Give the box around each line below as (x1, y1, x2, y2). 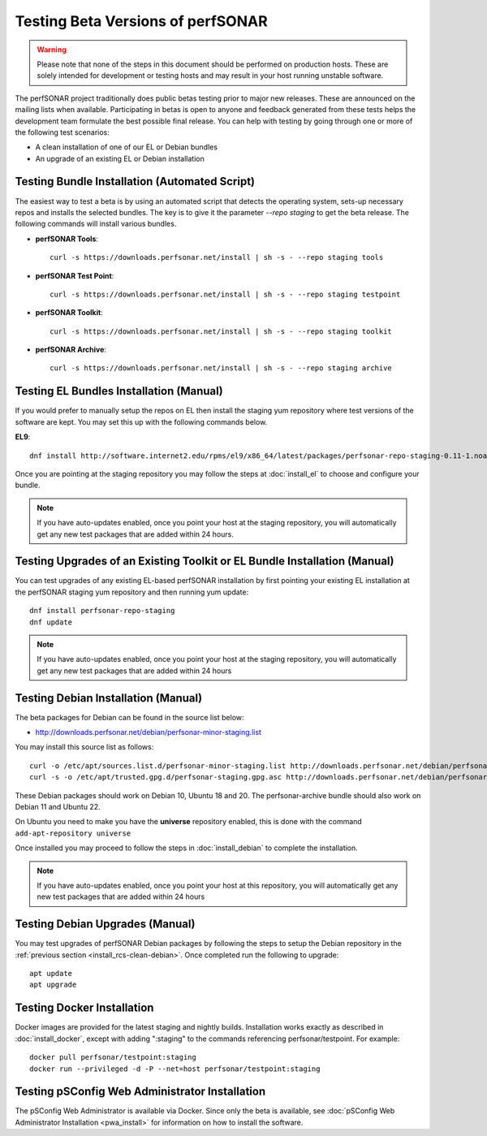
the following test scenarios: (15, 127, 110, 137)
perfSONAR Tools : (35, 234, 99, 244)
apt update (29, 969, 73, 978)
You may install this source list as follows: (15, 742, 154, 752)
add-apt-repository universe (15, 828, 131, 838)
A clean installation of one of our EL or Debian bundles (35, 142, 218, 152)
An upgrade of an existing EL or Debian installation (35, 153, 205, 163)
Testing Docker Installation (15, 1001, 154, 1015)
